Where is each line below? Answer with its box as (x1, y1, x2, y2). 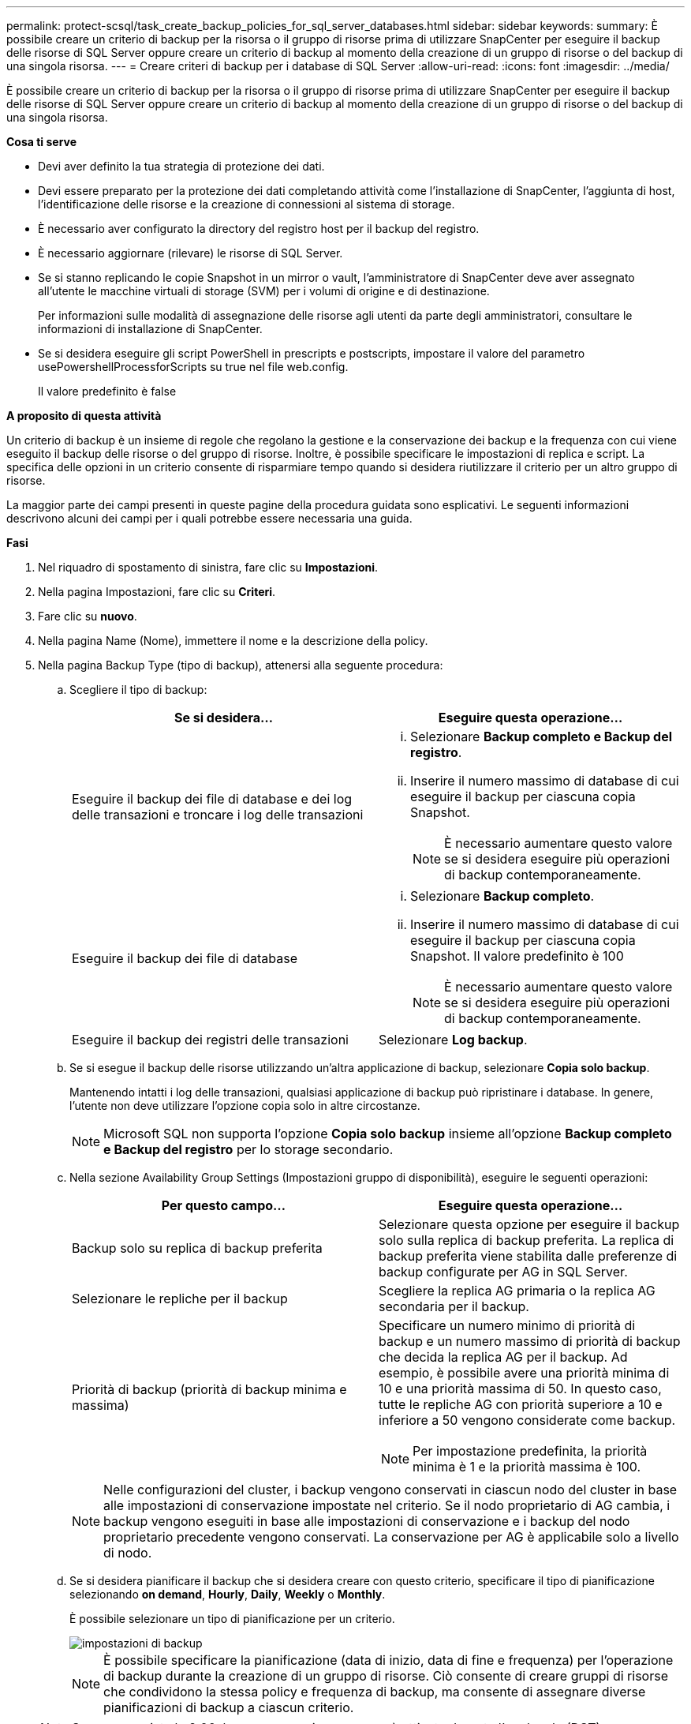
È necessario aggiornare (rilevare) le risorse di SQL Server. (38, 246, 343, 260)
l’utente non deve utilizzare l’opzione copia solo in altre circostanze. (69, 1099, 420, 1112)
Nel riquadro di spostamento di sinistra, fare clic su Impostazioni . (38, 560, 379, 574)
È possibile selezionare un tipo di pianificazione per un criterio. (69, 1612, 395, 1625)
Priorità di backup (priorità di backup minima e (72, 1381, 347, 1397)
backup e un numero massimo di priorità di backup (379, 1333, 681, 1349)
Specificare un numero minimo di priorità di (379, 1317, 636, 1333)
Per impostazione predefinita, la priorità (413, 1443, 648, 1459)
